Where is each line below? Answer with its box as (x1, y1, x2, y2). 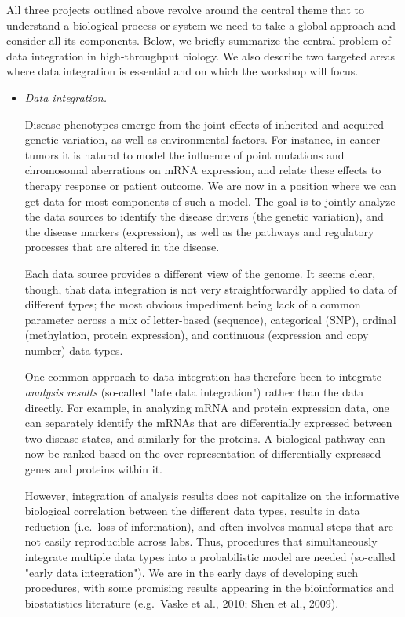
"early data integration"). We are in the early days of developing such (24, 564, 358, 580)
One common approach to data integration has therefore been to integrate (24, 368, 381, 385)
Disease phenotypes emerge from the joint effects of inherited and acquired (24, 115, 384, 132)
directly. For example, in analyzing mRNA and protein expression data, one (24, 399, 389, 415)
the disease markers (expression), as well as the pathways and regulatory (24, 223, 374, 239)
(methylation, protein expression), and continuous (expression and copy (24, 327, 369, 343)
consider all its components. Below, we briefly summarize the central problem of (6, 32, 391, 49)
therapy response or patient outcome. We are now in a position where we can (24, 177, 396, 193)
